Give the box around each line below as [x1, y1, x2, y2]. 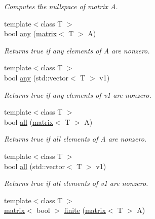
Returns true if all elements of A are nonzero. [4, 133, 147, 144]
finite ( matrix [64, 205, 106, 215]
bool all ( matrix [4, 116, 53, 127]
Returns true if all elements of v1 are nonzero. [4, 178, 148, 188]
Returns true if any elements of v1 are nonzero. [4, 89, 151, 100]
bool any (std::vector [4, 72, 68, 83]
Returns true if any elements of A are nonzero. [4, 45, 150, 56]
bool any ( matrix [4, 28, 57, 39]
